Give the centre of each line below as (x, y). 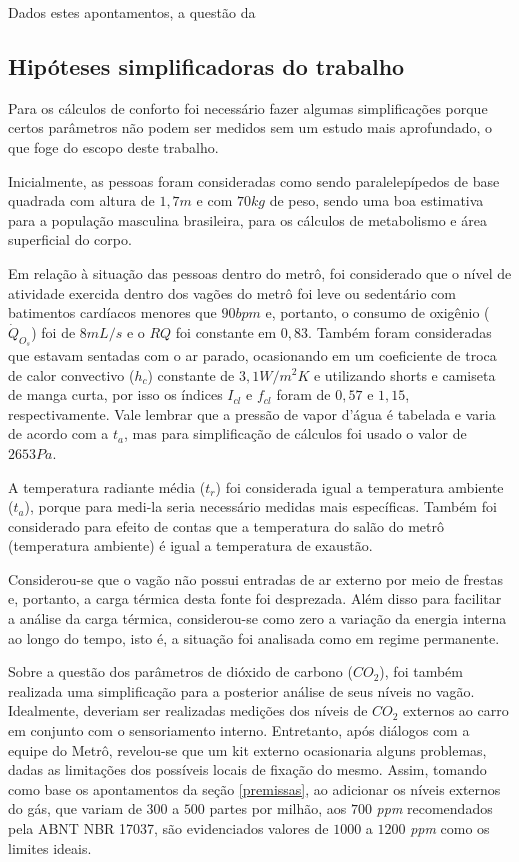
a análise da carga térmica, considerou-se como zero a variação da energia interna (257, 618)
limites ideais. (50, 847)
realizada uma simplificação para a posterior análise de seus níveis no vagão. (241, 690)
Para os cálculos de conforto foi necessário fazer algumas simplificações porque (248, 107)
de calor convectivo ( (71, 374)
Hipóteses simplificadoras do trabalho (206, 65)
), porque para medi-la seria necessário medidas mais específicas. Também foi (260, 506)
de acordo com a (58, 433)
